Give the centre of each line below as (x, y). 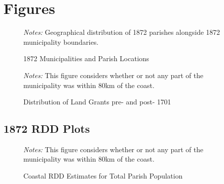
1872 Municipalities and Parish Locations (86, 58)
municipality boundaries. (61, 42)
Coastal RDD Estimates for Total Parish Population (103, 176)
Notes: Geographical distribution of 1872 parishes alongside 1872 (122, 32)
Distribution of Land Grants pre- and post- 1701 (97, 102)
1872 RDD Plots (47, 129)
